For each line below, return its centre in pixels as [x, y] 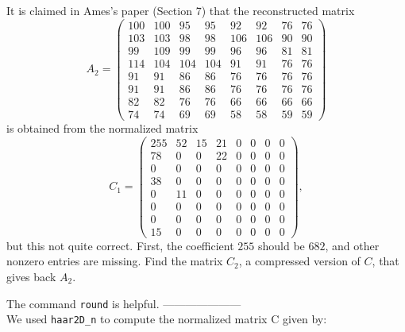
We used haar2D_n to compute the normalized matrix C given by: [167, 319]
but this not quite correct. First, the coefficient [120, 245]
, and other [352, 245]
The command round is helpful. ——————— [124, 303]
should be [282, 245]
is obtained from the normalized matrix [102, 127]
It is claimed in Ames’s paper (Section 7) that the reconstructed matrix [181, 10]
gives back [31, 276]
